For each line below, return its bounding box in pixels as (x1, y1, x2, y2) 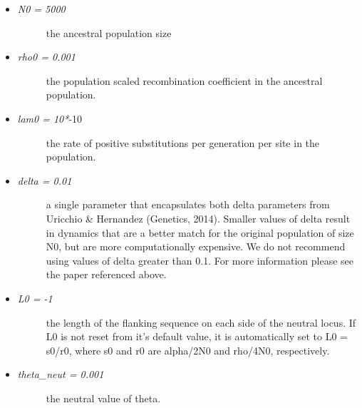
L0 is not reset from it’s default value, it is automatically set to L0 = (46, 329, 348, 344)
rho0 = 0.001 (17, 49, 76, 64)
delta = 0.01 (17, 173, 72, 188)
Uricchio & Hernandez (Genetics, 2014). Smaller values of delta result (46, 210, 351, 225)
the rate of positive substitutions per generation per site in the (46, 135, 320, 150)
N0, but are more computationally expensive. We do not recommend (46, 239, 346, 254)
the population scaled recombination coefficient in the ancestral (46, 73, 323, 88)
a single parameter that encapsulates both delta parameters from (46, 197, 330, 212)
